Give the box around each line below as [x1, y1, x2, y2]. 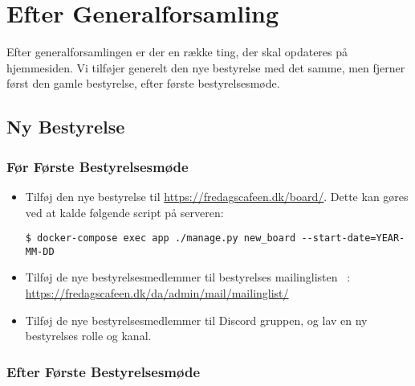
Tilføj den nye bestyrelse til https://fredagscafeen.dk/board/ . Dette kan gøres [25, 187, 409, 204]
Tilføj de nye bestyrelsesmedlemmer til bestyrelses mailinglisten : [25, 269, 351, 285]
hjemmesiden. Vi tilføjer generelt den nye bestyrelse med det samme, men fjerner [6, 59, 405, 76]
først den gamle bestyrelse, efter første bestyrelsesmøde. [6, 75, 280, 92]
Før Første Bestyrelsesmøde [6, 156, 189, 176]
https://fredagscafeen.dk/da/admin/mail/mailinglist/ [25, 285, 289, 301]
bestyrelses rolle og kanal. [25, 327, 152, 344]
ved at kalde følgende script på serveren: [25, 203, 224, 220]
